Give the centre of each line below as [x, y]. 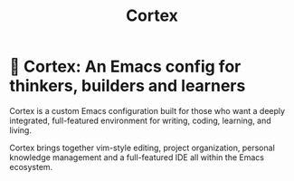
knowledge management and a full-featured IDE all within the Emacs [137, 157]
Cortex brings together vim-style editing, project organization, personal [142, 148]
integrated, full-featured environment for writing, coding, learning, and [140, 120]
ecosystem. [31, 167]
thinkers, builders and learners [128, 86]
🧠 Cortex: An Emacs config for [125, 67]
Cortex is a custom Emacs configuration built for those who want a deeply [147, 110]
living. [20, 130]
